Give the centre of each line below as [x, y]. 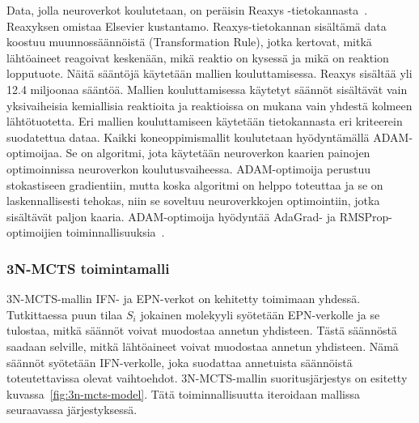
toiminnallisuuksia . [115, 232]
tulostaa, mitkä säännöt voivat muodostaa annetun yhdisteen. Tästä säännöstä [202, 330]
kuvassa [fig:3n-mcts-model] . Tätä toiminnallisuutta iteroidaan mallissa [183, 393]
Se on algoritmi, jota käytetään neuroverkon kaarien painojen [218, 153]
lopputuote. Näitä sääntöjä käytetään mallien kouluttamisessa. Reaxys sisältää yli [209, 73]
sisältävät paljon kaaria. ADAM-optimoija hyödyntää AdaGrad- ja [171, 216]
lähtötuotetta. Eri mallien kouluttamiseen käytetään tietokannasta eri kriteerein [205, 121]
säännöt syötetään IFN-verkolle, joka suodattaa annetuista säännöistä [180, 362]
